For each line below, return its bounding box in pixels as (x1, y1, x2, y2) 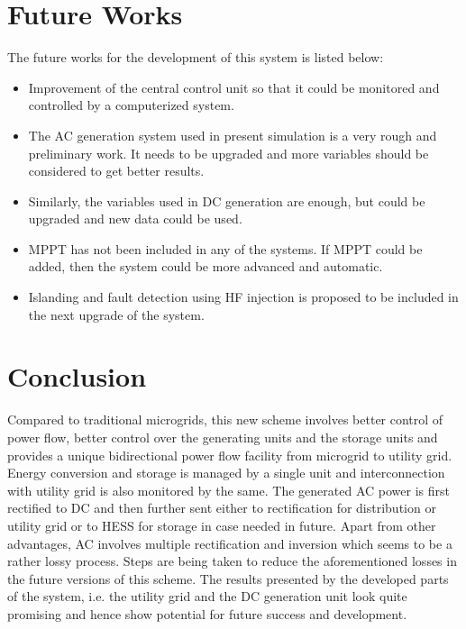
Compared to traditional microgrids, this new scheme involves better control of (7, 410, 443, 429)
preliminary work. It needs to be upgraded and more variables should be (28, 143, 429, 162)
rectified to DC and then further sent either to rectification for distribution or (7, 498, 436, 517)
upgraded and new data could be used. (28, 209, 242, 228)
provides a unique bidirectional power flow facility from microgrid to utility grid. (7, 445, 452, 464)
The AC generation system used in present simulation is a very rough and (28, 125, 437, 144)
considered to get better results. (28, 161, 205, 180)
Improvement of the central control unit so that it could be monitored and (28, 77, 440, 96)
